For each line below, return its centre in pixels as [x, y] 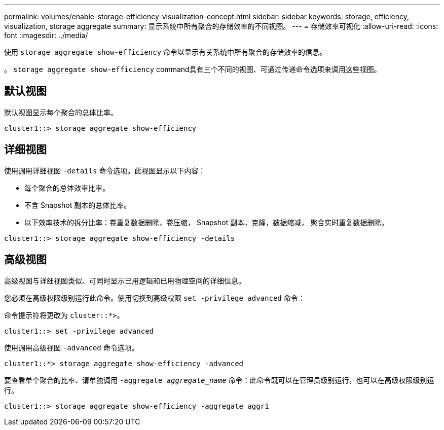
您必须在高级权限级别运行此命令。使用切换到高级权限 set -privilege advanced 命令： [155, 298]
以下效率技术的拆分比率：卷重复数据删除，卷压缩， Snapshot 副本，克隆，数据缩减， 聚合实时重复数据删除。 [207, 222]
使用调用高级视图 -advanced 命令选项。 [71, 347]
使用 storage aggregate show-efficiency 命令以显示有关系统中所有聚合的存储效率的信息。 [165, 52]
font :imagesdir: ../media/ [46, 35]
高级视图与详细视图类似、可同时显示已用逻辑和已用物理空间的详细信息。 [125, 280]
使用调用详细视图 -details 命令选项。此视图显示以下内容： [105, 170]
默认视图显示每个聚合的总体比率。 [61, 112]
